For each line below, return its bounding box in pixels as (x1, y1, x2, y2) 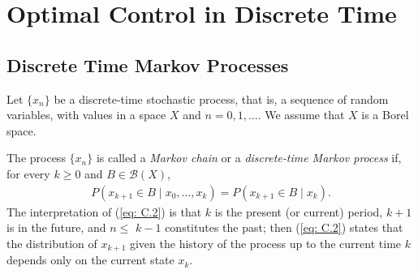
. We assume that (257, 106, 345, 123)
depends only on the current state (6, 251, 175, 268)
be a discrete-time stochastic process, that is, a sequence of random (54, 90, 389, 107)
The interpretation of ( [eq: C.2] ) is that (6, 203, 202, 220)
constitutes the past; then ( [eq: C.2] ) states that (165, 219, 403, 236)
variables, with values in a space (6, 106, 166, 123)
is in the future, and (6, 219, 106, 236)
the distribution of (6, 234, 97, 251)
